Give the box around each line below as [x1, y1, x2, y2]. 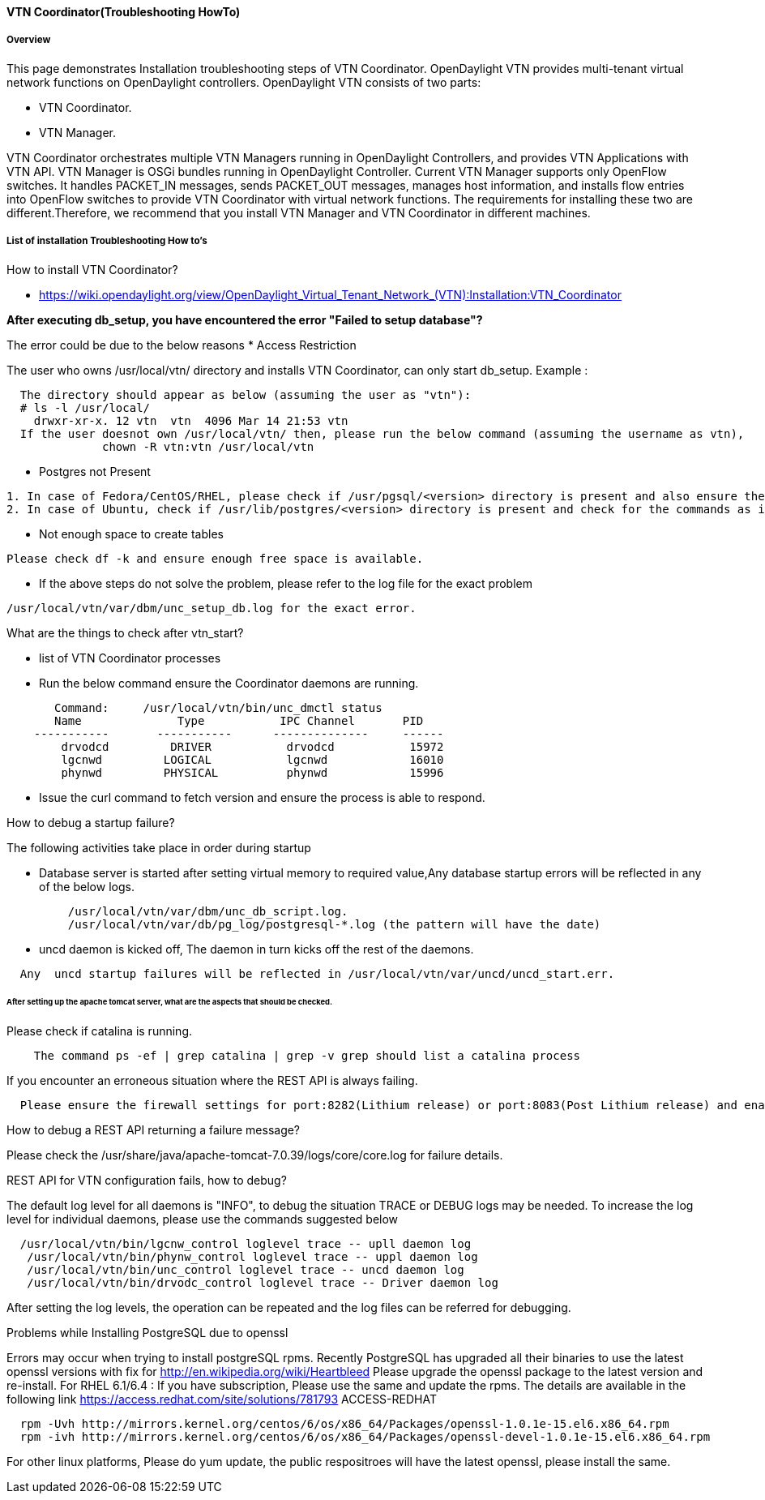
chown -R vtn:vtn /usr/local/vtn [102, 439, 314, 453]
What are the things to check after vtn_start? [6, 625, 244, 640]
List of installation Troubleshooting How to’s [6, 235, 207, 247]
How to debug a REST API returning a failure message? [6, 1123, 301, 1138]
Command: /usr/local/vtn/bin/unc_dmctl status [54, 701, 382, 714]
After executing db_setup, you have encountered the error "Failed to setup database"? [6, 312, 483, 327]
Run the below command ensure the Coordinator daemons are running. [39, 675, 419, 690]
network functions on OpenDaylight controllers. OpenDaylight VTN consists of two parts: [6, 75, 481, 89]
